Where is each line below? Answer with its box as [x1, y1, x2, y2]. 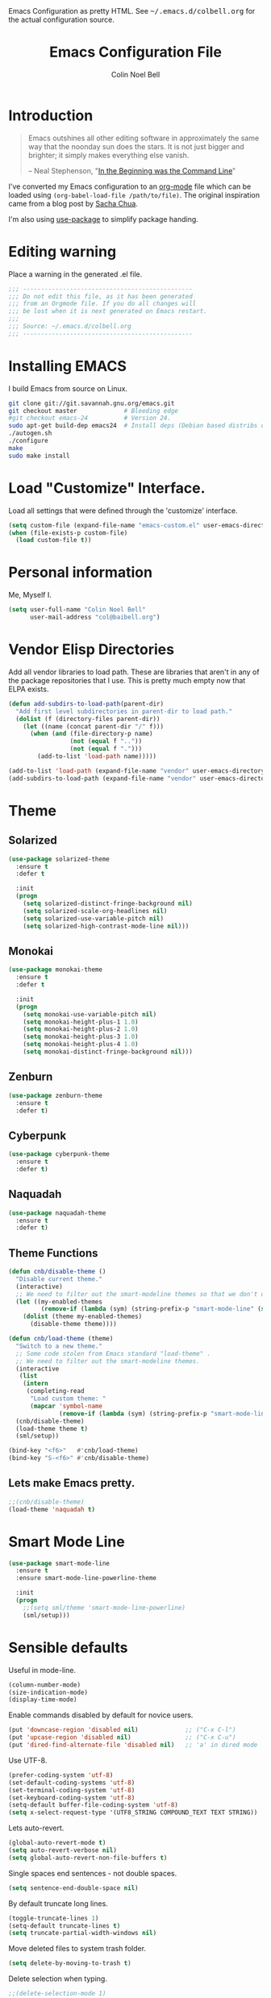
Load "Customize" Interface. [8, 478, 206, 497]
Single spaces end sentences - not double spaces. [8, 1868, 177, 1878]
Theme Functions [8, 1246, 98, 1260]
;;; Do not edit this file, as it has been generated [8, 292, 194, 300]
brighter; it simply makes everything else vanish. [27, 150, 190, 160]
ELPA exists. [8, 684, 49, 694]
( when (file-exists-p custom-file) [8, 528, 128, 537]
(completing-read [26, 1387, 85, 1395]
